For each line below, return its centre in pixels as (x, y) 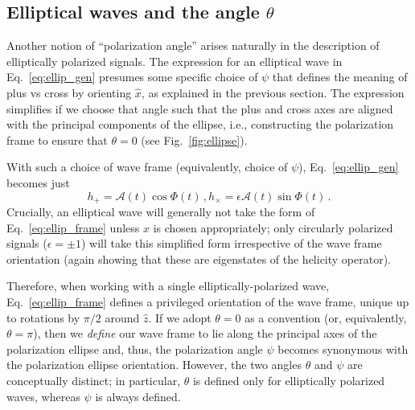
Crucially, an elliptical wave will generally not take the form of (161, 211)
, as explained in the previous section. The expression (273, 92)
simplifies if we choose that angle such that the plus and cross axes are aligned (200, 108)
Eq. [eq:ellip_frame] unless (73, 227)
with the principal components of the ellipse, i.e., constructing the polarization (200, 124)
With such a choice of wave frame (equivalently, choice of (147, 167)
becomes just (38, 182)
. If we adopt (180, 317)
